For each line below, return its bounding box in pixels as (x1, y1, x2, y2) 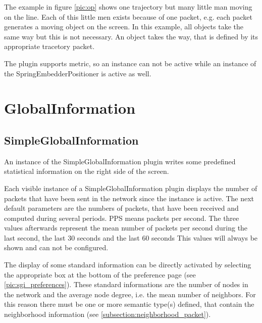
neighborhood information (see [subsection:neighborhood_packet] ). (4, 309, 211, 319)
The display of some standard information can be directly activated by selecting (4, 259, 251, 270)
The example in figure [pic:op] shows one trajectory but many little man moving (4, 2, 252, 12)
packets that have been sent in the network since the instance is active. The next (4, 193, 254, 203)
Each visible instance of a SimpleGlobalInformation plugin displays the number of (4, 182, 257, 193)
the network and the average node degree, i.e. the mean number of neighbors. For (4, 289, 256, 299)
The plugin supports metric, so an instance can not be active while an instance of (4, 58, 256, 68)
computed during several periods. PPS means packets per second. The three (4, 212, 239, 223)
